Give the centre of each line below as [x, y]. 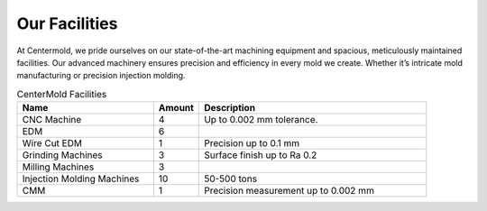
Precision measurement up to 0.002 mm [289, 191]
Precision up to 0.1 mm [252, 143]
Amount [176, 108]
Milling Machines [58, 167]
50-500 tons [230, 179]
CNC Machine [52, 120]
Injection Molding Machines [81, 179]
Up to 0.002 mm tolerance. [261, 120]
